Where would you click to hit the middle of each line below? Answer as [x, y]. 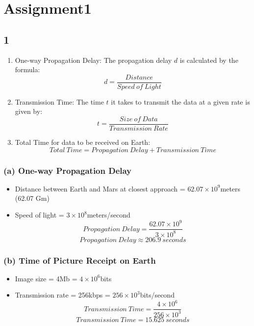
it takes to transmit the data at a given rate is [180, 101]
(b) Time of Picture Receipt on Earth [80, 260]
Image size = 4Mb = [46, 278]
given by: [29, 111]
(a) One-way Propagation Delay [68, 170]
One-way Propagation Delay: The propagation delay [93, 60]
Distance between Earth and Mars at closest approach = [100, 188]
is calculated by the [209, 60]
